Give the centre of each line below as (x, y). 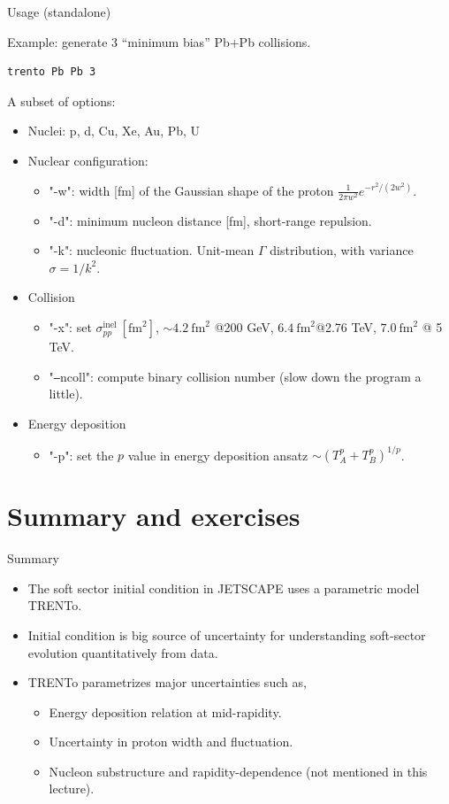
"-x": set (70, 327)
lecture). (72, 789)
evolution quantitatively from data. (123, 652)
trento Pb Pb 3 (52, 72)
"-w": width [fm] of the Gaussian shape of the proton (191, 190)
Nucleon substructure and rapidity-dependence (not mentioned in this (238, 771)
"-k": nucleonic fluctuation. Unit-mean (152, 250)
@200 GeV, (244, 327)
